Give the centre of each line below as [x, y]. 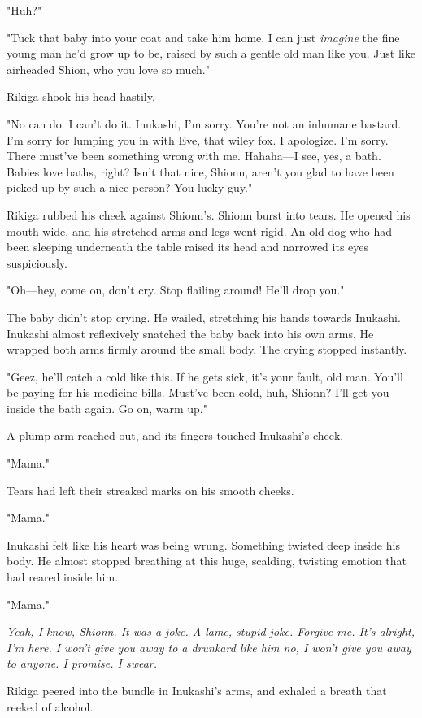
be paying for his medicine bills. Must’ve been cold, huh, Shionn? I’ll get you [198, 392]
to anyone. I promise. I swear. [82, 663]
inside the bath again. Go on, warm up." [107, 408]
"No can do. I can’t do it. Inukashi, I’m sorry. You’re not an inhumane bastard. [204, 123]
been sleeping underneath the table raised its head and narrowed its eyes [188, 247]
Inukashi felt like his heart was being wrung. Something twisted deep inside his [203, 544]
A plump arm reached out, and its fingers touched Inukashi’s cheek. [175, 435]
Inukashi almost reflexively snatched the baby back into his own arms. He [190, 333]
